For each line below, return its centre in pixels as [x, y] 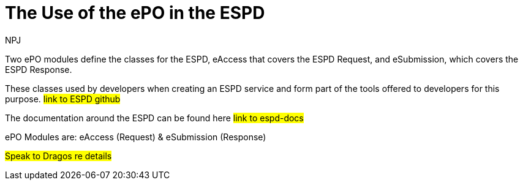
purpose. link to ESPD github [63, 99]
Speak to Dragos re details [58, 156]
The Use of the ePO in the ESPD [135, 13]
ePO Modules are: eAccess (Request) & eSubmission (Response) [136, 137]
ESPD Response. [39, 69]
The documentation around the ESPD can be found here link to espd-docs [154, 118]
